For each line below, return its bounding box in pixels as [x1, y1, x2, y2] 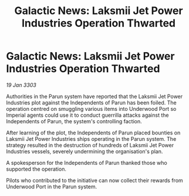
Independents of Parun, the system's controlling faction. [6, 117, 142, 124]
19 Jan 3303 [6, 81, 36, 89]
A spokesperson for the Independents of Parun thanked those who [6, 159, 167, 166]
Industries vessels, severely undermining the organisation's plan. [6, 148, 163, 155]
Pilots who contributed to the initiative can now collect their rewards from [6, 177, 183, 184]
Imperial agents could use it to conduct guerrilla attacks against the [6, 111, 169, 119]
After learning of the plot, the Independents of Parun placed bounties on [6, 129, 181, 136]
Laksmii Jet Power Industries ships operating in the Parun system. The [6, 135, 177, 142]
